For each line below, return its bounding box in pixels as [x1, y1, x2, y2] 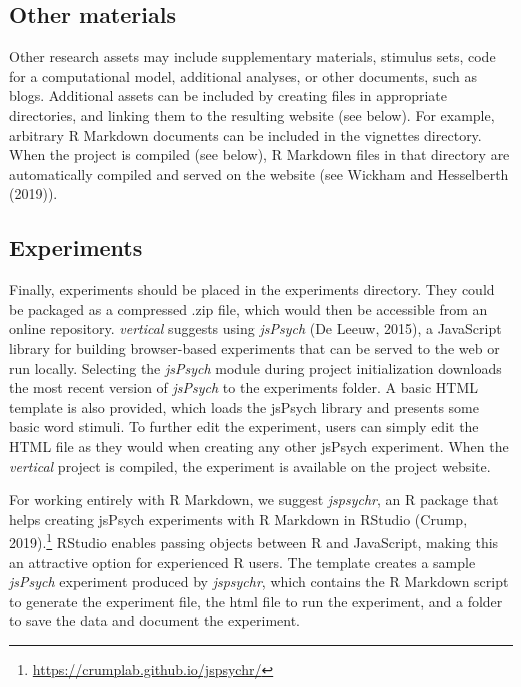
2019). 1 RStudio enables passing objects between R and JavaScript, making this [9, 529, 499, 552]
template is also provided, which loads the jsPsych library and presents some [9, 396, 479, 417]
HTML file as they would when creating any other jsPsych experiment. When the [9, 435, 509, 456]
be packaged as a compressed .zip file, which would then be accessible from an [9, 298, 488, 319]
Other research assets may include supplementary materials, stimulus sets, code [9, 46, 496, 67]
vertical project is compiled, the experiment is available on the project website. [9, 455, 491, 476]
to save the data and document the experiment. [9, 610, 300, 631]
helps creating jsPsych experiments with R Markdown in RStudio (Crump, [9, 508, 468, 529]
